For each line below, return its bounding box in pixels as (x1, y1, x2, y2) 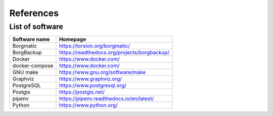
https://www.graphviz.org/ (59, 75, 122, 82)
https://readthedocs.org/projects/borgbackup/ (59, 49, 169, 56)
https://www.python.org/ (59, 102, 118, 109)
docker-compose (12, 62, 54, 69)
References (9, 8, 59, 19)
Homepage (59, 36, 86, 43)
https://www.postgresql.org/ (59, 82, 126, 89)
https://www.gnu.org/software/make (59, 69, 146, 76)
